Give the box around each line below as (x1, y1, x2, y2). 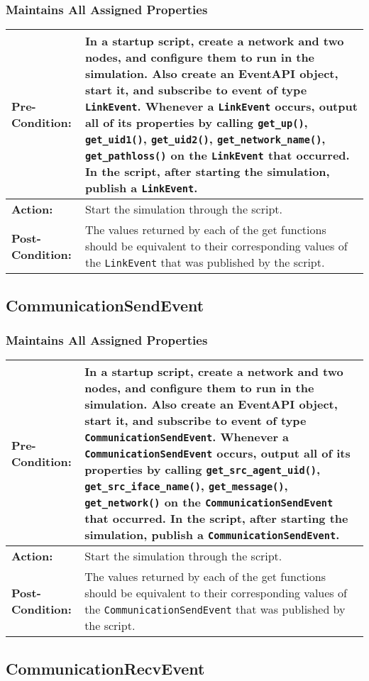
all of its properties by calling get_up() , (84, 114, 308, 131)
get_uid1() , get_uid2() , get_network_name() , (84, 131, 326, 148)
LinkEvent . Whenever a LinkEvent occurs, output (84, 98, 358, 115)
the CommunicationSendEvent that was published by (84, 601, 346, 618)
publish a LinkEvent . (84, 179, 198, 196)
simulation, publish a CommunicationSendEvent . (84, 526, 340, 543)
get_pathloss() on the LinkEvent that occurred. (84, 147, 350, 164)
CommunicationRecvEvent (6, 657, 205, 679)
